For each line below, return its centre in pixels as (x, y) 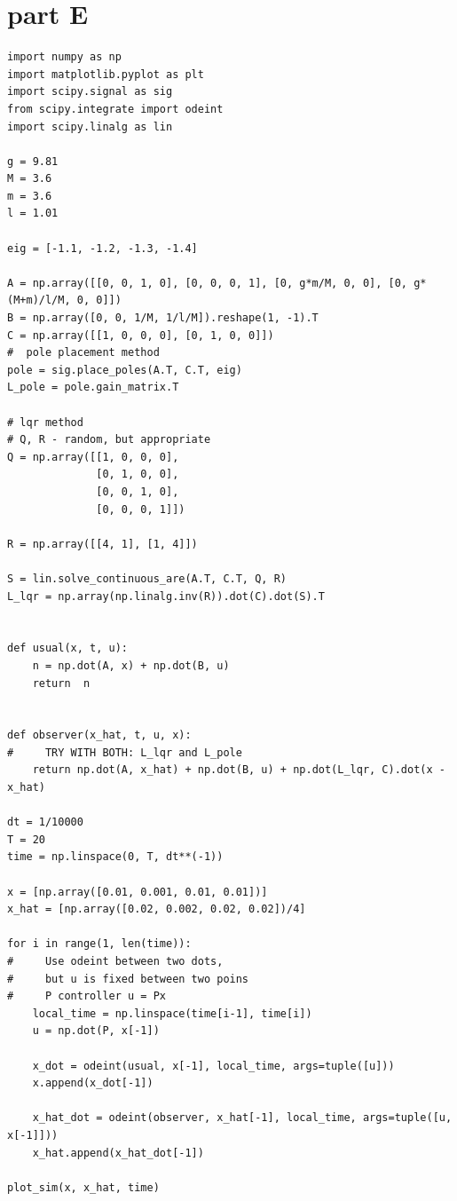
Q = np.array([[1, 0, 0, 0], (93, 457)
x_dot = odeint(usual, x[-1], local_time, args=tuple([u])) (213, 1066)
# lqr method (45, 422)
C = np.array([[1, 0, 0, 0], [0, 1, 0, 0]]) (141, 335)
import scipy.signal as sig (90, 92)
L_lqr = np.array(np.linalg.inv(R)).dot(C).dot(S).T (166, 596)
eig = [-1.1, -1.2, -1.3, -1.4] (102, 248)
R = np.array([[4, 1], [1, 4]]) (102, 544)
